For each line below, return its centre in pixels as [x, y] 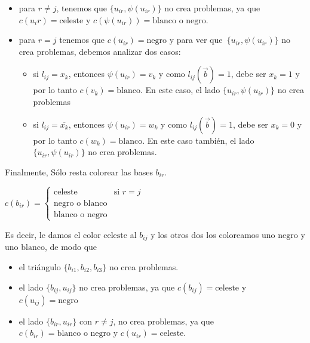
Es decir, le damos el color [53, 234]
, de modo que [71, 247]
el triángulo [40, 266]
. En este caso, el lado [180, 90]
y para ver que [196, 40]
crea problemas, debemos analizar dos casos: [100, 51]
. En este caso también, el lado [198, 140]
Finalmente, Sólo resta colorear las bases [79, 171]
